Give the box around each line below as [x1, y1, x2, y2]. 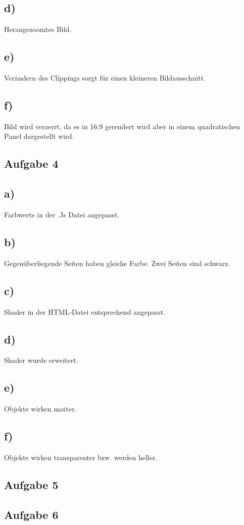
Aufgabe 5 [4, 476, 59, 492]
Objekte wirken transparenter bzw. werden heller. [4, 452, 158, 462]
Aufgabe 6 [4, 506, 59, 522]
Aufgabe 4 [4, 156, 59, 171]
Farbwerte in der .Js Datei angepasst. [4, 209, 120, 219]
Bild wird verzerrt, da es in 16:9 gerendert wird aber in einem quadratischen [4, 121, 240, 131]
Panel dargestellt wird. [4, 131, 74, 141]
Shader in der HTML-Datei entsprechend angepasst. [4, 306, 166, 317]
